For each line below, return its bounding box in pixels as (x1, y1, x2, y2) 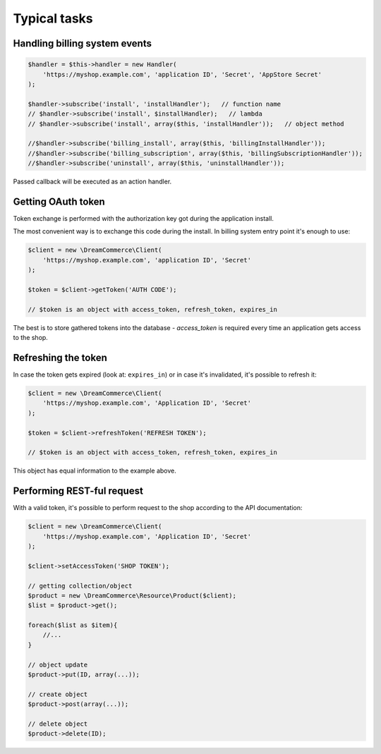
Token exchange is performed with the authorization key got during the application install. (13, 214, 274, 222)
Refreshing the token (13, 351, 107, 363)
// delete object (28, 719, 88, 728)
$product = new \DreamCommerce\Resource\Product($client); (28, 591, 236, 600)
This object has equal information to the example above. (13, 466, 176, 475)
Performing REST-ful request (13, 485, 144, 497)
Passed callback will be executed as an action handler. (13, 177, 172, 186)
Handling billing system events (13, 37, 152, 49)
